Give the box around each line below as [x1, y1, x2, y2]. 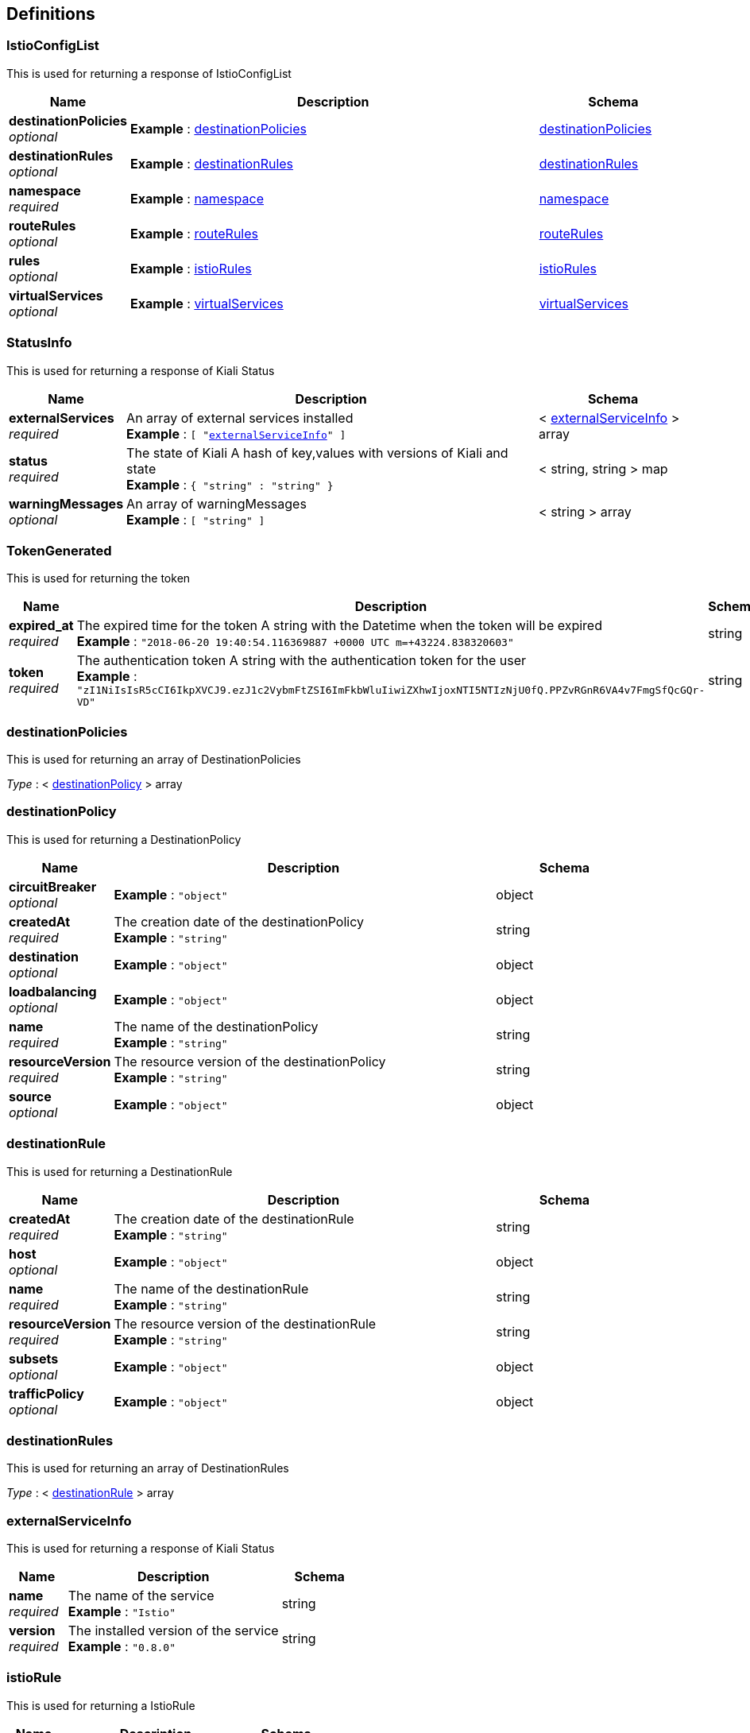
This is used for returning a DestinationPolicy [6, 832, 242, 846]
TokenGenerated [6, 542, 112, 559]
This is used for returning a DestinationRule [6, 1164, 233, 1178]
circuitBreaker [9, 878, 97, 895]
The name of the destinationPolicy [114, 1018, 319, 1035]
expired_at [9, 617, 74, 634]
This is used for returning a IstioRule [6, 1698, 195, 1712]
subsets [9, 1350, 59, 1367]
